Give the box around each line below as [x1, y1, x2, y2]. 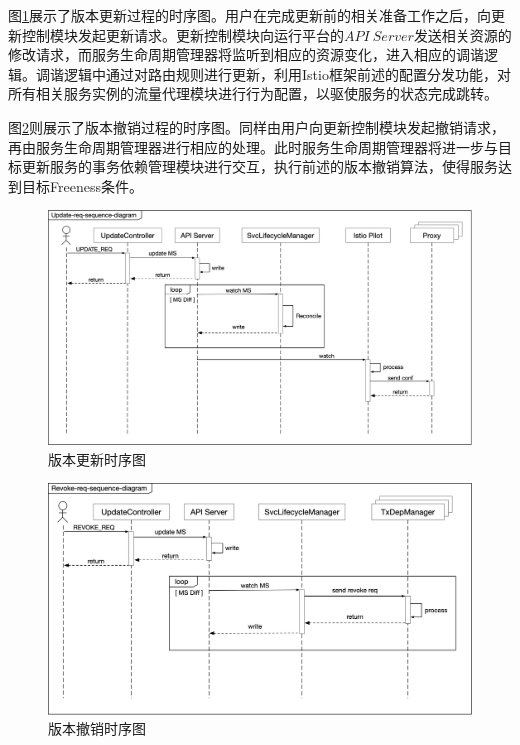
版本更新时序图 [48, 448, 146, 469]
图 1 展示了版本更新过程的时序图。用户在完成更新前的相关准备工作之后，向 [8, 5, 491, 25]
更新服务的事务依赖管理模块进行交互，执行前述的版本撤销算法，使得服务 [21, 156, 498, 177]
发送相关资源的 [413, 24, 512, 45]
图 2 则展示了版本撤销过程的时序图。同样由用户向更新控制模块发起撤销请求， [8, 116, 505, 137]
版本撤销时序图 [48, 718, 146, 739]
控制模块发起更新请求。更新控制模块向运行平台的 [21, 24, 344, 45]
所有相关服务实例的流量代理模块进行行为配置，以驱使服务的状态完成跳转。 [8, 83, 498, 104]
